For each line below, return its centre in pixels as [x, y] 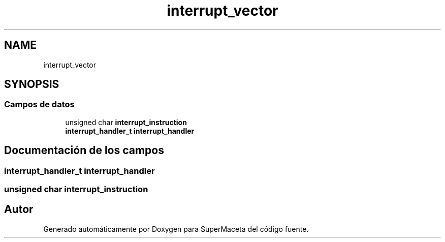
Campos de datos [39, 104]
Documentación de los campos [84, 150]
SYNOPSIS [32, 84]
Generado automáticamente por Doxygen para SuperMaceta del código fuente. [176, 229]
